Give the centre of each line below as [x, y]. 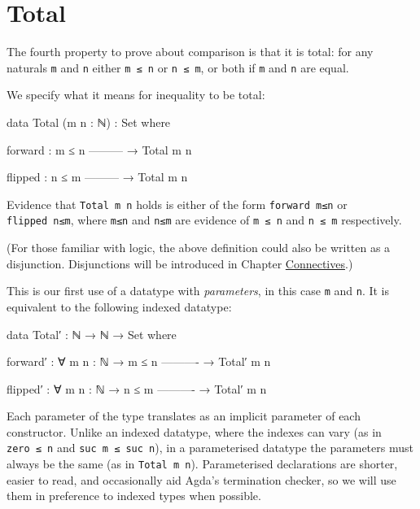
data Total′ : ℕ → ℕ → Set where [92, 334]
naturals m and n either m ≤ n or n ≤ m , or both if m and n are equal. [178, 67]
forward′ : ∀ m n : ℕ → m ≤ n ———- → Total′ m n [139, 361]
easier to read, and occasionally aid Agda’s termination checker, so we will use [201, 479]
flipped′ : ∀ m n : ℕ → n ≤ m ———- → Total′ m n [137, 388]
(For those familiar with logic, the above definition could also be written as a [199, 248]
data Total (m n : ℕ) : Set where [89, 122]
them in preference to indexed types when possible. [134, 496]
